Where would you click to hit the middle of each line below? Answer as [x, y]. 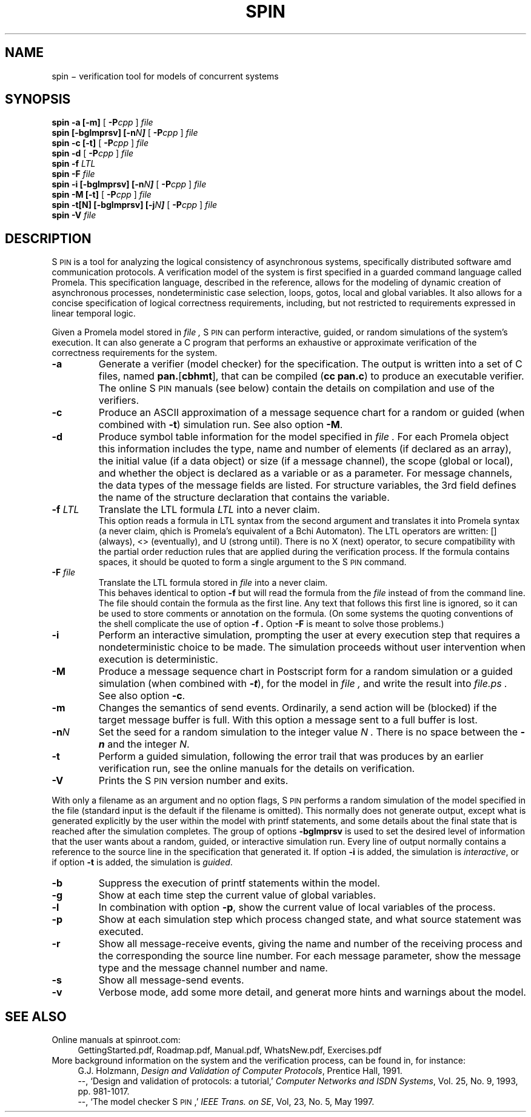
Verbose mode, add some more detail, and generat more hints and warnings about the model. [312, 992]
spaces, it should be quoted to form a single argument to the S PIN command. [252, 562]
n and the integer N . [144, 744]
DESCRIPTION [48, 238]
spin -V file [74, 215]
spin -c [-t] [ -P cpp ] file [100, 143]
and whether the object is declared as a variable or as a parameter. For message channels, [306, 473]
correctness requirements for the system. [135, 353]
